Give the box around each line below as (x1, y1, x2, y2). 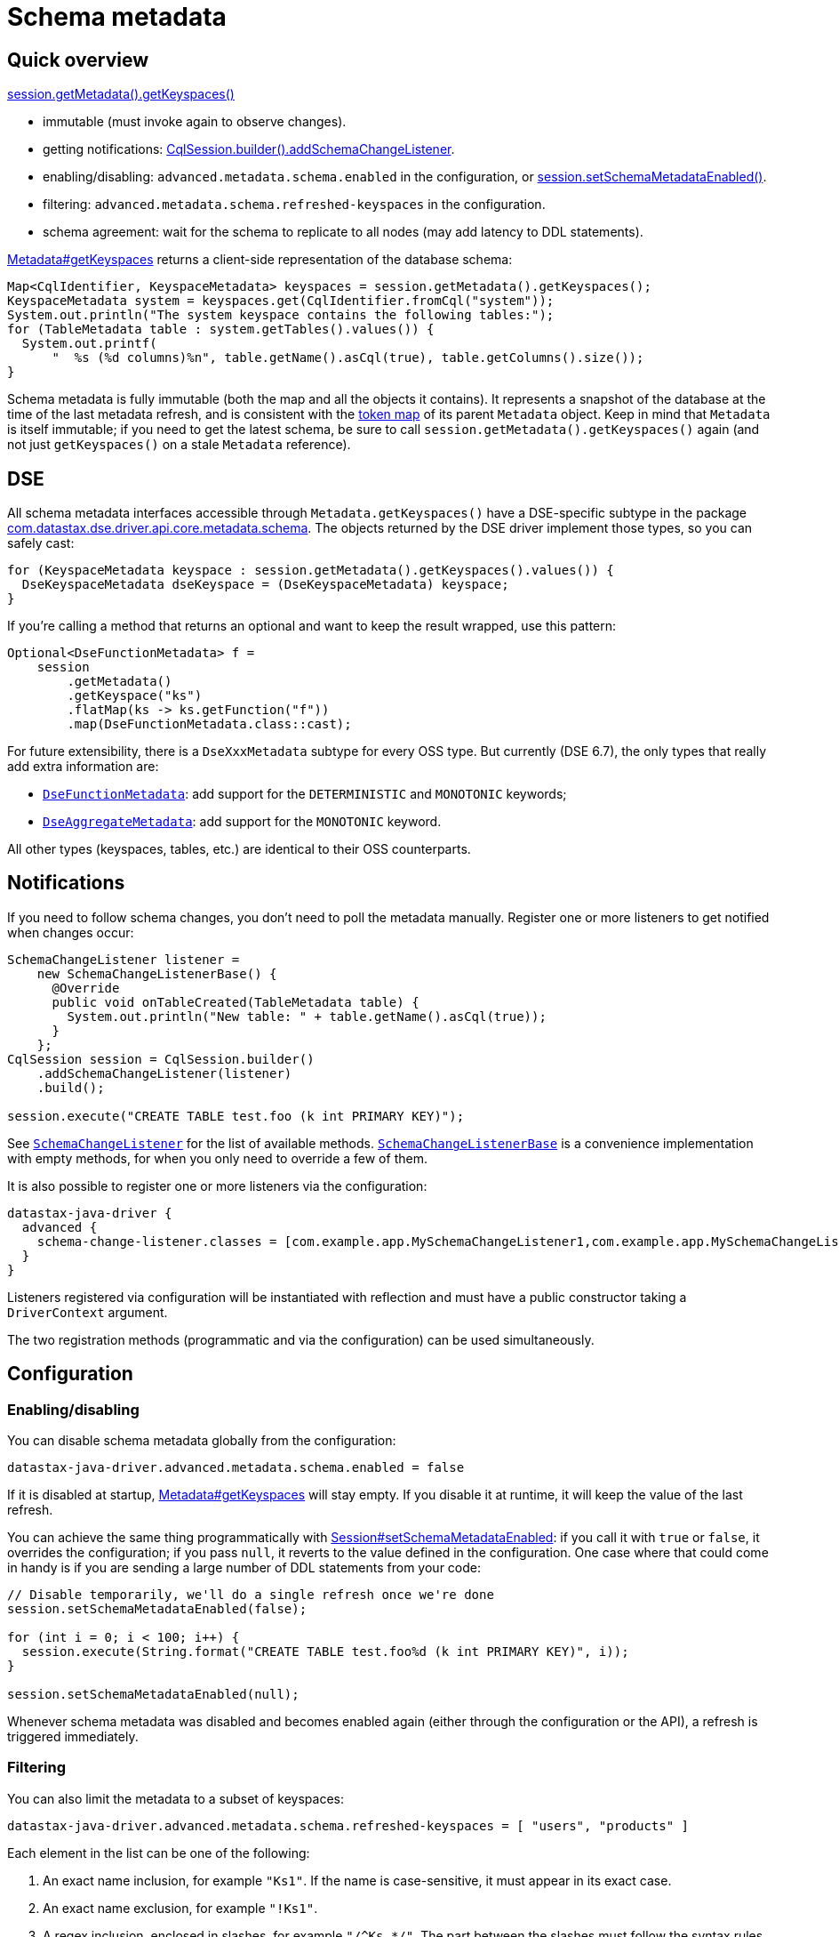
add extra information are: (7, 759, 159, 775)
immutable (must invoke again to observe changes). (43, 114, 347, 130)
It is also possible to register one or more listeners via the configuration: (7, 1177, 427, 1194)
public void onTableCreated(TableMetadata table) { (52, 994, 419, 1009)
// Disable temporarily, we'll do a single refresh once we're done (7, 1587, 494, 1603)
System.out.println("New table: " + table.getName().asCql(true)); (67, 1009, 547, 1024)
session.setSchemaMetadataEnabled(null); (7, 1687, 300, 1702)
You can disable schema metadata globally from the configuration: (7, 1433, 396, 1449)
